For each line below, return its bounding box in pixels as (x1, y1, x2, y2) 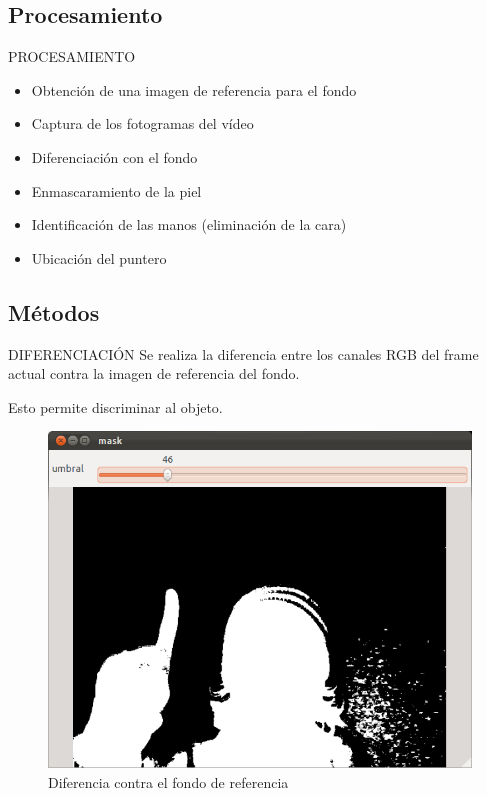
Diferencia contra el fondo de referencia (48, 771, 289, 792)
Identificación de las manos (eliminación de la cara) (31, 214, 347, 235)
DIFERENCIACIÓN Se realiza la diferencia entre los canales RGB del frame (8, 343, 479, 364)
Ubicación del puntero (31, 247, 167, 268)
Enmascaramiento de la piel (31, 180, 202, 201)
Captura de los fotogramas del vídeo (31, 113, 254, 134)
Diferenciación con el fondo (31, 146, 198, 167)
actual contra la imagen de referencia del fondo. (8, 363, 300, 384)
